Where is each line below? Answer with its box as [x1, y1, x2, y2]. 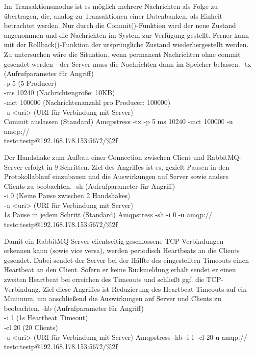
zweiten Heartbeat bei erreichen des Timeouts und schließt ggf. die [4, 274, 204, 284]
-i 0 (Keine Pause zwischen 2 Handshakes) [4, 190, 130, 201]
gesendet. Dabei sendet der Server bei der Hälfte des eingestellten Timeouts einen [4, 254, 249, 265]
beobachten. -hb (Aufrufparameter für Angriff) [4, 303, 144, 313]
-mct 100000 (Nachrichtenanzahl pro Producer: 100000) [4, 97, 171, 107]
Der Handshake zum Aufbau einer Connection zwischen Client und [4, 152, 205, 162]
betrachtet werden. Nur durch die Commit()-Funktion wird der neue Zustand [4, 20, 236, 30]
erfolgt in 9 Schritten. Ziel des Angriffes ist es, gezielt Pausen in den [25, 161, 229, 172]
